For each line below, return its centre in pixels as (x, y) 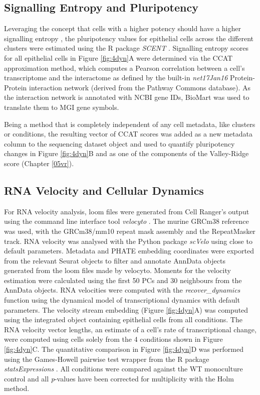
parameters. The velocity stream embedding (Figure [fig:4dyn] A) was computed (126, 309)
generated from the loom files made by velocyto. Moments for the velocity (117, 270)
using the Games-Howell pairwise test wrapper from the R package (107, 359)
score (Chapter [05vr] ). (39, 163)
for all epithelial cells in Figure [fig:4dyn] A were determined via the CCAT (118, 57)
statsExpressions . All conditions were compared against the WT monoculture (123, 369)
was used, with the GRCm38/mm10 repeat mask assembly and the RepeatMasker (130, 231)
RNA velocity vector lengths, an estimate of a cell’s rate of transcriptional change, (130, 329)
